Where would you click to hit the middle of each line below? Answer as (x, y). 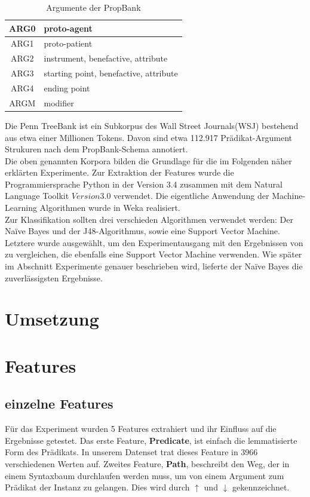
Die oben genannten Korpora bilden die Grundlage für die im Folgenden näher (148, 160)
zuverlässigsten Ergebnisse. (54, 277)
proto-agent (68, 28)
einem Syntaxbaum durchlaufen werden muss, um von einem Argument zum (145, 475)
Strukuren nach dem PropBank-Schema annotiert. (96, 149)
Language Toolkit (37, 196)
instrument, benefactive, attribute (106, 58)
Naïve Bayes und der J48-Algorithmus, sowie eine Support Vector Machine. (142, 231)
